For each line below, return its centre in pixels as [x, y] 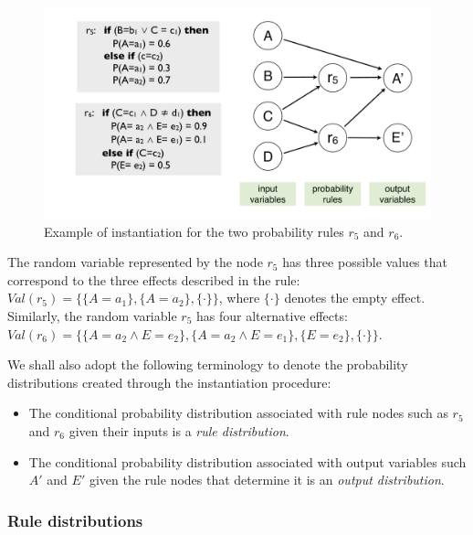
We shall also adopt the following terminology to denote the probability [208, 364]
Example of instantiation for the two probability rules [194, 231]
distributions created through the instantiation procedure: [169, 382]
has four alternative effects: [272, 316]
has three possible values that [365, 262]
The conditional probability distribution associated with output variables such [247, 461]
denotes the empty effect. [355, 298]
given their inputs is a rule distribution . [179, 430]
